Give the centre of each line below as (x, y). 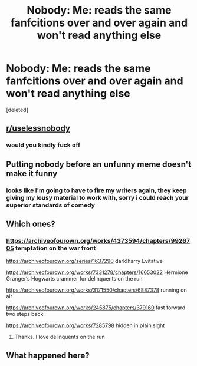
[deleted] (17, 110)
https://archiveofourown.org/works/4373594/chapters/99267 (98, 240)
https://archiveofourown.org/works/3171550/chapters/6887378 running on (96, 290)
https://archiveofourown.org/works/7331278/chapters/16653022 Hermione (97, 272)
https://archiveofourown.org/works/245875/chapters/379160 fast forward (96, 308)
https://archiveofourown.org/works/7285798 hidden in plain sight (86, 325)
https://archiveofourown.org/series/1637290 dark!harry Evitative (85, 261)
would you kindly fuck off (43, 145)
